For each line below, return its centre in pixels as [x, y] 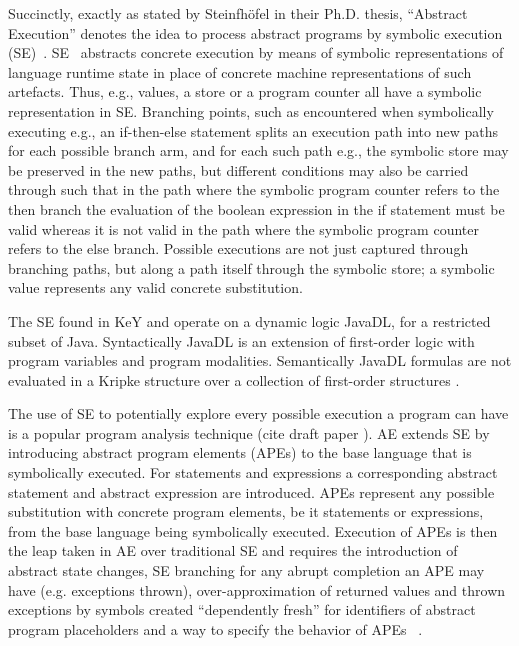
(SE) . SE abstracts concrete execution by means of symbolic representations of [256, 52]
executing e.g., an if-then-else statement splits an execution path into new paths [253, 130]
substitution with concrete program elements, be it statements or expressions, [246, 511]
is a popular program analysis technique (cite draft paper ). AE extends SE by [249, 432]
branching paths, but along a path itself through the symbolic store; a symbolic [251, 267]
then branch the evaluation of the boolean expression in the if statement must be [256, 208]
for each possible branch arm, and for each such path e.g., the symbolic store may [258, 150]
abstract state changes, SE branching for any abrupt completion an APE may [246, 570]
